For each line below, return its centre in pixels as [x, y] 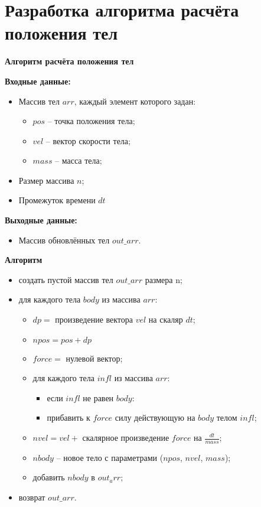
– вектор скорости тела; [88, 140]
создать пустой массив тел [66, 279]
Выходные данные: [41, 220]
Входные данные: [38, 81]
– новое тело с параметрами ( [110, 457]
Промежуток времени [57, 200]
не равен [98, 397]
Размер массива [46, 180]
